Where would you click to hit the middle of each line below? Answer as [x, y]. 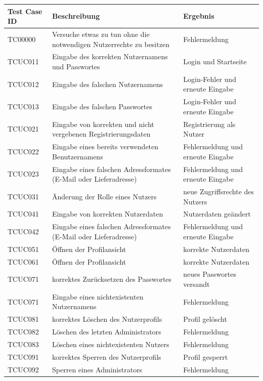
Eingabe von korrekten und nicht [103, 124]
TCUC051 [23, 249]
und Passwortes [76, 66]
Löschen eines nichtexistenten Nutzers [111, 344]
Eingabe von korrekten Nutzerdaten [108, 214]
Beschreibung [76, 16]
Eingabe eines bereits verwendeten [105, 146]
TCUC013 [23, 107]
